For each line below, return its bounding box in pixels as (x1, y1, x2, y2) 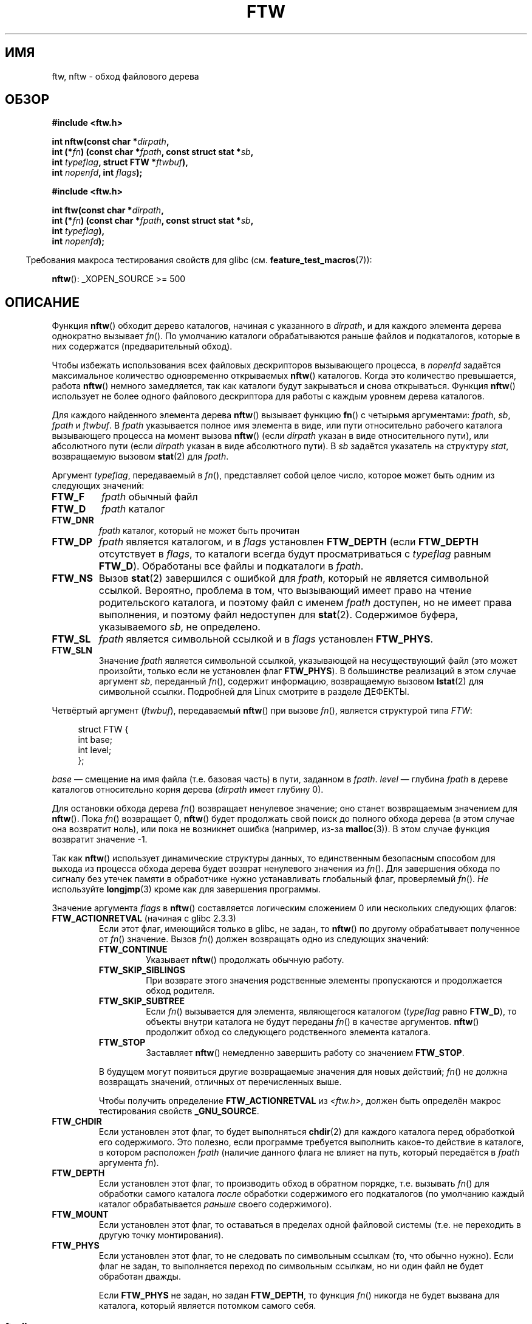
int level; (78, 745, 112, 756)
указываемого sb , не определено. (98, 621, 261, 633)
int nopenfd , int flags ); (52, 167, 143, 178)
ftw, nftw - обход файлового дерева (52, 71, 199, 81)
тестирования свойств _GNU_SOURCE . (98, 1106, 259, 1117)
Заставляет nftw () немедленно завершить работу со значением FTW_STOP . (146, 1047, 465, 1058)
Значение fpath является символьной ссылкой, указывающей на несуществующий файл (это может (98, 655, 517, 666)
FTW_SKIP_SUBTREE (98, 996, 185, 1007)
